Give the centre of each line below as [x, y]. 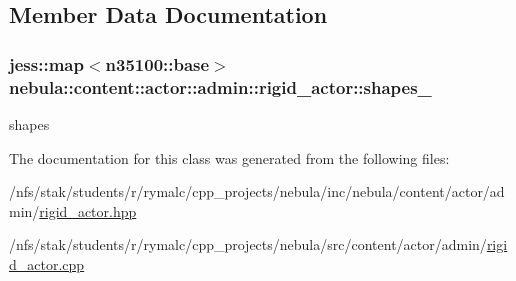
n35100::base [157, 63]
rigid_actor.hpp [88, 210]
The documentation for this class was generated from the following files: [229, 157]
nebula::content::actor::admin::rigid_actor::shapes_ [220, 86]
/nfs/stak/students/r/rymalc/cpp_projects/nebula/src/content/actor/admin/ [248, 244]
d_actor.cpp [47, 263]
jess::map [46, 63]
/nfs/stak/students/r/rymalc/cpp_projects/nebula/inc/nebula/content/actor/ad [257, 191]
